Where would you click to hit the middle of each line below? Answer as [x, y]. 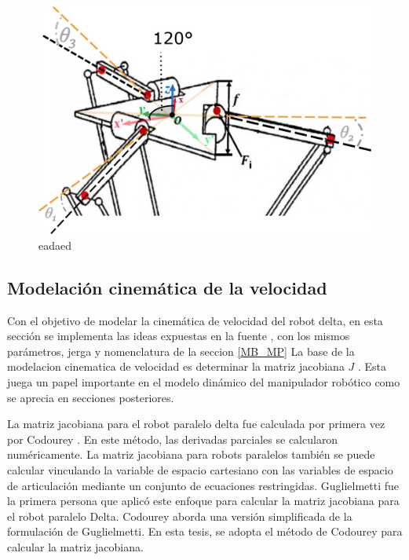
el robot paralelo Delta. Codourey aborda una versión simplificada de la [180, 516]
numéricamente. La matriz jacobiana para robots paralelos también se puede [191, 454]
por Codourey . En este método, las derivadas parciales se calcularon [173, 439]
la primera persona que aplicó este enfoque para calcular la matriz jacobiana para [203, 501]
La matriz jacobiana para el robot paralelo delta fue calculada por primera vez [196, 424]
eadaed [55, 245]
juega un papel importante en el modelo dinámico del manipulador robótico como [204, 381]
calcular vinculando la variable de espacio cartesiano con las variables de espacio [200, 469]
